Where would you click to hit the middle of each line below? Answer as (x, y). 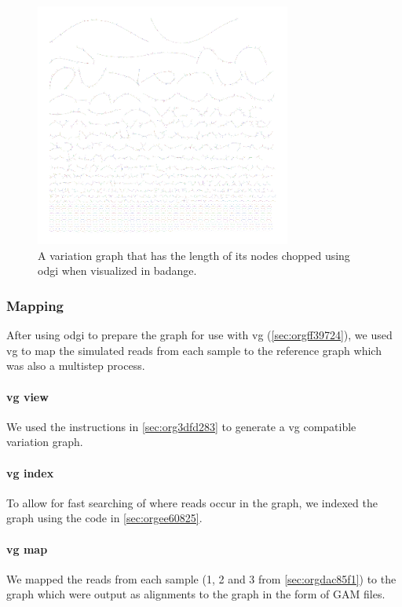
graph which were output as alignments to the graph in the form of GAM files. (196, 594)
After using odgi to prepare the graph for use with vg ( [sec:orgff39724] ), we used (199, 335)
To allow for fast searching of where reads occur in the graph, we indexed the (192, 502)
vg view (27, 396)
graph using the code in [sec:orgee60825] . (104, 518)
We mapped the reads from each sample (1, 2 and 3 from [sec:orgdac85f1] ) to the (201, 578)
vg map (27, 548)
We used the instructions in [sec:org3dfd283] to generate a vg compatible (181, 426)
